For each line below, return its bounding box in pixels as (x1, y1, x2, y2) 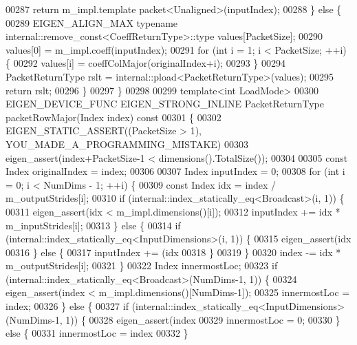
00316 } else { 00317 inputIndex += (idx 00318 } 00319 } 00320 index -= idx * (6, 244, 341, 259)
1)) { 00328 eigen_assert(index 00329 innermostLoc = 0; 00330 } (65, 312, 340, 326)
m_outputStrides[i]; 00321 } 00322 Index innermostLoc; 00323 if (6, 258, 278, 273)
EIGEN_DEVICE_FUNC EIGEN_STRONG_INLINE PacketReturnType (6, 96, 324, 111)
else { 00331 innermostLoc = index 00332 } (6, 326, 188, 340)
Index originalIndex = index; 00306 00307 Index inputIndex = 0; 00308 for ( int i (6, 164, 345, 178)
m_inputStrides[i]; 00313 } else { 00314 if (6, 218, 181, 232)
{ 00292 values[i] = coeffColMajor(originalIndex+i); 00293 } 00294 (6, 56, 285, 70)
